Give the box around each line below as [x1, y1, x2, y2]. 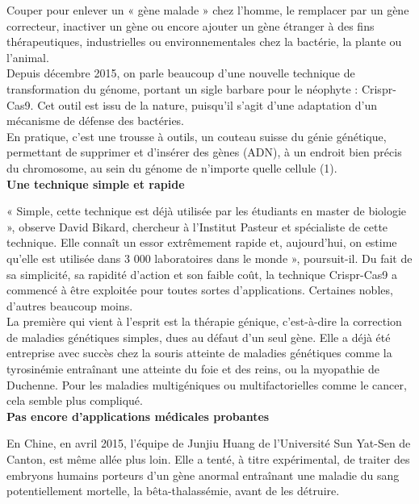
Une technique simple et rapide [6, 175, 185, 192]
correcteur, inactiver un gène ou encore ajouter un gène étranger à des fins [6, 17, 375, 34]
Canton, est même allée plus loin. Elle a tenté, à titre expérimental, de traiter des [6, 451, 410, 468]
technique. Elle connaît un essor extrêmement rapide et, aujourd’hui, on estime [6, 234, 397, 251]
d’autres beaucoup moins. [6, 297, 133, 314]
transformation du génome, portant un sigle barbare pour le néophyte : [6, 80, 358, 97]
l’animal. [6, 48, 49, 65]
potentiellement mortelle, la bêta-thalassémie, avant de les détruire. [6, 482, 340, 499]
